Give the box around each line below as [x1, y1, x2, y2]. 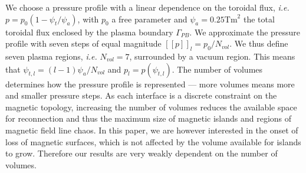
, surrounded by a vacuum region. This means [129, 50, 295, 62]
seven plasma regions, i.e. [5, 50, 97, 62]
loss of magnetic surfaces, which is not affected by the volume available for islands [5, 135, 301, 148]
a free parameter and [111, 12, 187, 25]
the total [243, 12, 275, 25]
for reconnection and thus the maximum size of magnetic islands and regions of [5, 112, 292, 125]
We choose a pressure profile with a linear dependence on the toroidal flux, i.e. [5, 1, 289, 13]
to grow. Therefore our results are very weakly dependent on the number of [5, 147, 278, 159]
